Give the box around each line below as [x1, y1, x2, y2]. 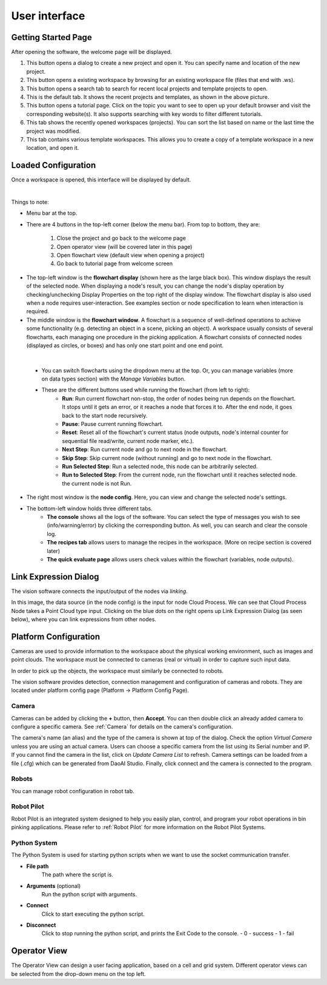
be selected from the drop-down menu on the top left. [11, 970, 146, 977]
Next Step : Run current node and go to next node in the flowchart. [62, 446, 228, 453]
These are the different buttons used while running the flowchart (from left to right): [41, 386, 250, 394]
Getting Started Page [11, 32, 92, 42]
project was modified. [26, 127, 81, 135]
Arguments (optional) [26, 882, 81, 889]
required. [26, 308, 50, 315]
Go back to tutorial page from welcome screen [56, 260, 173, 267]
